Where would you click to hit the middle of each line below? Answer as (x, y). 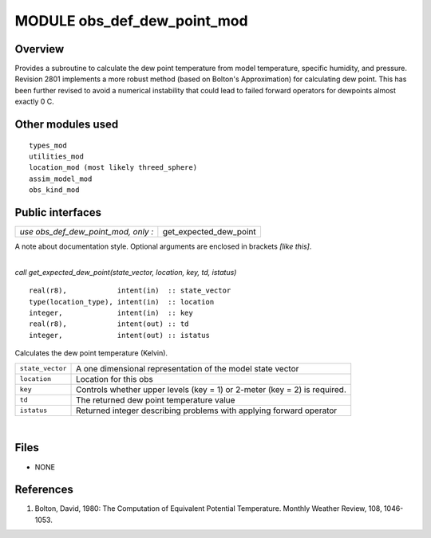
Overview (40, 49)
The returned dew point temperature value (156, 400)
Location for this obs (115, 379)
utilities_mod (56, 157)
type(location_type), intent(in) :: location (122, 302)
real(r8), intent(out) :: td (109, 324)
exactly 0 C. (35, 102)
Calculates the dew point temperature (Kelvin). (91, 353)
